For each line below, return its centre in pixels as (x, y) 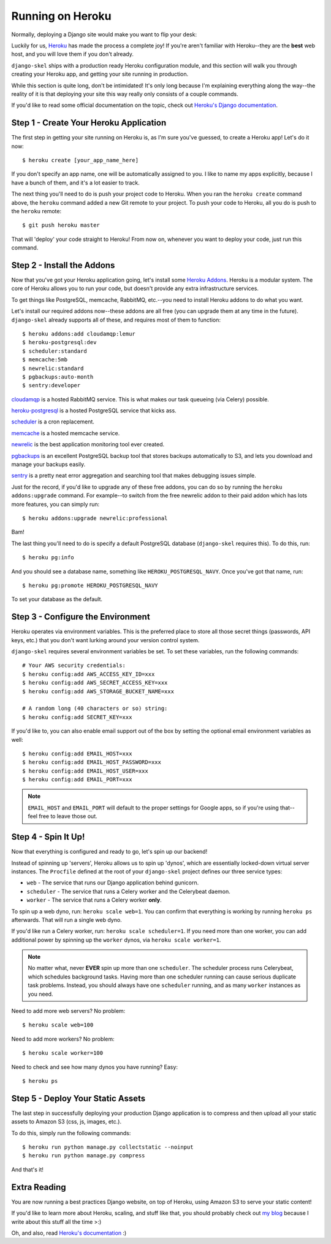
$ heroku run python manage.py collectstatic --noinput (108, 1147)
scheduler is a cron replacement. (53, 422)
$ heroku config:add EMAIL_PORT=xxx (77, 780)
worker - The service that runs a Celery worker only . (94, 900)
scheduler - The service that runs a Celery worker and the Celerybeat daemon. (129, 891)
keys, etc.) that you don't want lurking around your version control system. (105, 640)
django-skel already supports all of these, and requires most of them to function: (116, 320)
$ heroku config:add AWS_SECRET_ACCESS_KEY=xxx (95, 683)
